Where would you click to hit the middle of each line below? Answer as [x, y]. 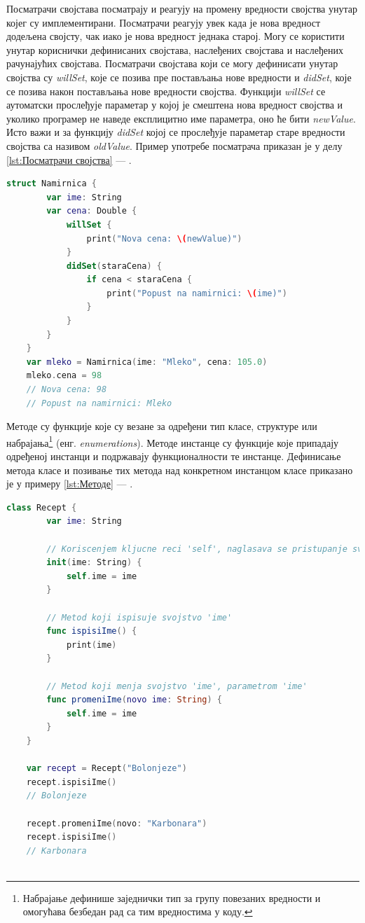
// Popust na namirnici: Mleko [99, 403]
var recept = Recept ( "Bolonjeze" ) [106, 769]
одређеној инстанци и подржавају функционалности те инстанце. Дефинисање [174, 456]
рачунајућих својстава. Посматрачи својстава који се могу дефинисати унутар [172, 63]
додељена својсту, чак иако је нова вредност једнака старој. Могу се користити [175, 36]
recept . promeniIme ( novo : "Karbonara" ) [117, 823]
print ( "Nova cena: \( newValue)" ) [164, 238]
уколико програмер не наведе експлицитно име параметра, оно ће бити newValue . [181, 118]
